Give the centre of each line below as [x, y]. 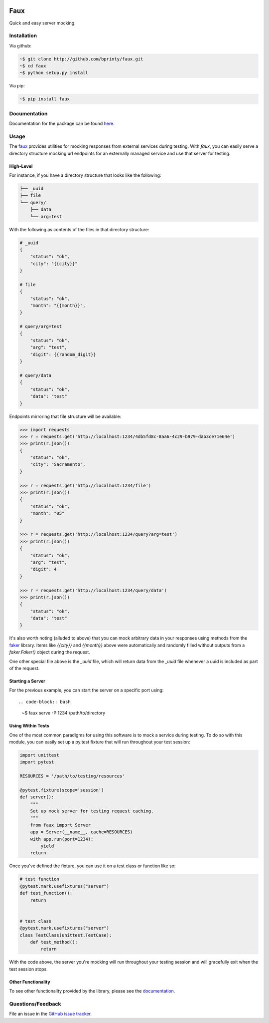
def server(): [37, 797]
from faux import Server [61, 825]
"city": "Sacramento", [58, 465]
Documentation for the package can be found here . [62, 124]
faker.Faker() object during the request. [50, 652]
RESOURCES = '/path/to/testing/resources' [72, 776]
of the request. [24, 668]
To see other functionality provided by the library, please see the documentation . [92, 991]
